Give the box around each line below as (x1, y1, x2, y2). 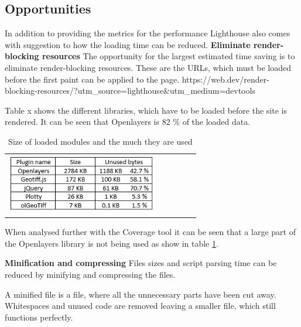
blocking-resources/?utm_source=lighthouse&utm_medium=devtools (5, 84, 255, 97)
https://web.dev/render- (182, 73, 269, 85)
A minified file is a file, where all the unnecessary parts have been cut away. (5, 288, 276, 300)
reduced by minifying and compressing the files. (5, 268, 176, 281)
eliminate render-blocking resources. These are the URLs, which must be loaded (5, 61, 291, 73)
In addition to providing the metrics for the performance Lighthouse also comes (5, 27, 290, 39)
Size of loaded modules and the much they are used (8, 135, 193, 147)
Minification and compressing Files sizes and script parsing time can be (5, 257, 277, 269)
